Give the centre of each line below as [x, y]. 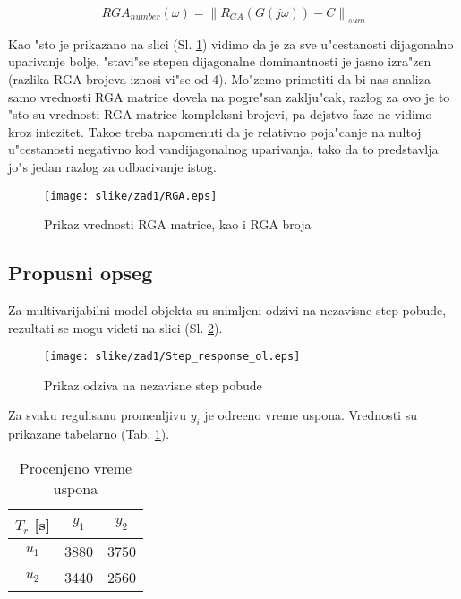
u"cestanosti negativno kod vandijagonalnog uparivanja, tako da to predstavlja [223, 149]
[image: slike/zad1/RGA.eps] [131, 196]
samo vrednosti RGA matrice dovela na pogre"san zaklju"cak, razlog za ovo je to [229, 96]
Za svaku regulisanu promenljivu [97, 415]
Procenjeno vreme [76, 467]
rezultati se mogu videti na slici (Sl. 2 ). [115, 327]
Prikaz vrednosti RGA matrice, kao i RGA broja [178, 224]
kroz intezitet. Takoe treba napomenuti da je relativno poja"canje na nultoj [215, 131]
